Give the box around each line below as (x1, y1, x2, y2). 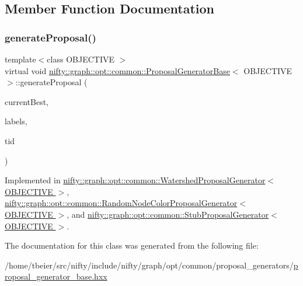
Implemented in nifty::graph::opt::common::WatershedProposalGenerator (5, 174, 266, 186)
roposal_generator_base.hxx (5, 270, 107, 282)
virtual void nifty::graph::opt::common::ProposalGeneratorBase (5, 64, 230, 76)
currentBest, (5, 95, 49, 107)
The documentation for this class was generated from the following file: (5, 239, 259, 252)
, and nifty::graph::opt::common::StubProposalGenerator (67, 208, 269, 220)
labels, (5, 115, 27, 127)
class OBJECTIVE (47, 53, 114, 65)
